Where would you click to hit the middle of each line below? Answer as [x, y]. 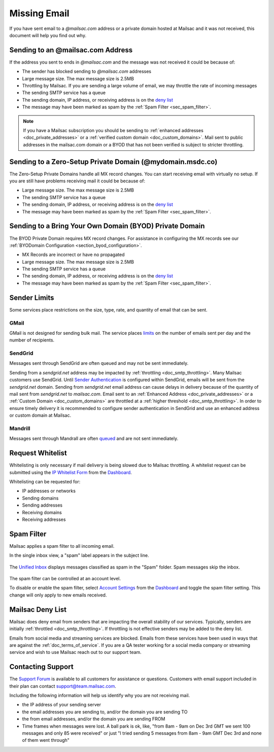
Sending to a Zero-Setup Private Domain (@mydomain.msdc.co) [113, 162]
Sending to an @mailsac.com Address [71, 50]
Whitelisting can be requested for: [45, 482]
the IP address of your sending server [62, 705]
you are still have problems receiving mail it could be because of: [77, 181]
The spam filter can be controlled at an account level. [65, 579]
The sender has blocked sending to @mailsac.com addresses [87, 72]
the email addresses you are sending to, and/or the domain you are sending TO [105, 712]
